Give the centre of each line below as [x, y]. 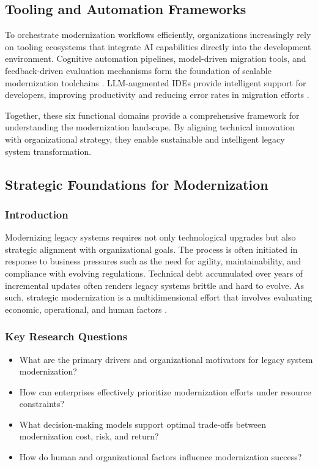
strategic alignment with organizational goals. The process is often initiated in [151, 249]
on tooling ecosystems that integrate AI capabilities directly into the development [158, 46]
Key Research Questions [66, 336]
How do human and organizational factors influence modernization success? [161, 457]
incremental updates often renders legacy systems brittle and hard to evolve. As [155, 285]
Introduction [37, 214]
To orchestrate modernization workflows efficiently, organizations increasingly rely [158, 35]
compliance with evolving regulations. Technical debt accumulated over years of [154, 273]
